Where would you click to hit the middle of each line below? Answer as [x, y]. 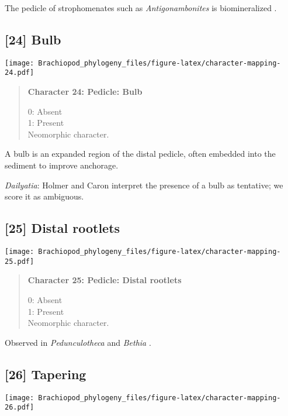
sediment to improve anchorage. [62, 165]
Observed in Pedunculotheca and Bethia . [78, 342]
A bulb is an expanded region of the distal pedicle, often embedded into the [140, 154]
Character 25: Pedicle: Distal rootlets [105, 280]
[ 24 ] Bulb [33, 39]
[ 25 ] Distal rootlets [63, 228]
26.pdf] [20, 408]
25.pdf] [20, 261]
